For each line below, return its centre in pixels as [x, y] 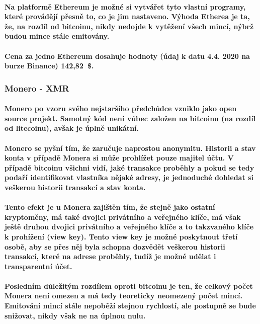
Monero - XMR [37, 88]
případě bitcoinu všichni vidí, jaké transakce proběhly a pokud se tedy [129, 167]
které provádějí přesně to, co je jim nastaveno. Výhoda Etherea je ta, [127, 16]
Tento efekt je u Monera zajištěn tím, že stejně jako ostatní [110, 207]
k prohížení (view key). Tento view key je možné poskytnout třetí [121, 236]
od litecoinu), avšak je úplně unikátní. [72, 128]
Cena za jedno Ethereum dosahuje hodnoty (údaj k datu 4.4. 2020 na [127, 56]
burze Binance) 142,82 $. [49, 66]
